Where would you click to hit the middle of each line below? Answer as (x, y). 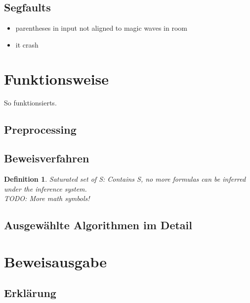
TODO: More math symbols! (47, 198)
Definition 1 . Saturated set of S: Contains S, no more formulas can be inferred (125, 179)
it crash (27, 44)
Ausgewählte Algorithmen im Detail (98, 225)
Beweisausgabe (55, 261)
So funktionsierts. (30, 102)
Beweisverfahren (47, 158)
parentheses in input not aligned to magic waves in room (101, 28)
